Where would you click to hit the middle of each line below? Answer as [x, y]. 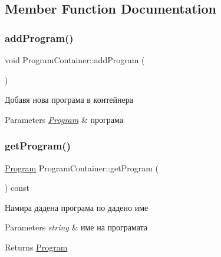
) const [17, 188]
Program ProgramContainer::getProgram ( [82, 167]
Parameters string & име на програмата [76, 227]
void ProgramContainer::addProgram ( [75, 60]
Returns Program [36, 247]
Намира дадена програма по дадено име [77, 207]
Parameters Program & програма [64, 119]
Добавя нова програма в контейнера [69, 100]
